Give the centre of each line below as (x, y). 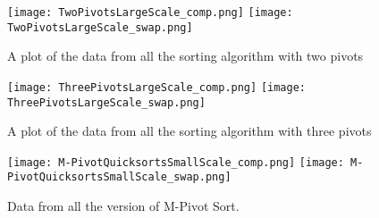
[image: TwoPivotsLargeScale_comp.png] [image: (150, 13)
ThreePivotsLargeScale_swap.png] (106, 102)
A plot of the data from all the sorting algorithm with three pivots (189, 131)
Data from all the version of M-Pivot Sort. (123, 206)
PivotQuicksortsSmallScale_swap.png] (119, 177)
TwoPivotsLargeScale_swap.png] (100, 27)
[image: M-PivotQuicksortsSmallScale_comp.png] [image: (176, 162)
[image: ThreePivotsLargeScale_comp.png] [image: (156, 87)
